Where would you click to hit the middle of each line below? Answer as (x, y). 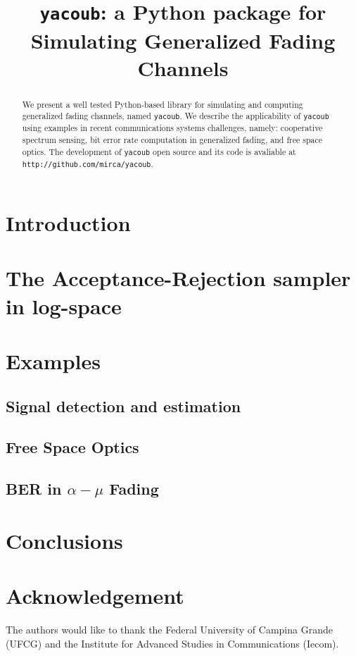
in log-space (64, 305)
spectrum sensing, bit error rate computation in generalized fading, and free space (172, 140)
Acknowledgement (95, 596)
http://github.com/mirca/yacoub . (88, 163)
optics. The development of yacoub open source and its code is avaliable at (159, 151)
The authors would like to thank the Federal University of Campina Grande (169, 630)
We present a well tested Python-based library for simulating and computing (163, 104)
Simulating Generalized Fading (183, 40)
